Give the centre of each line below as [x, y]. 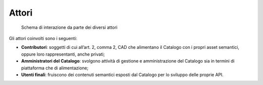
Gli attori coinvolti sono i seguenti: [43, 38]
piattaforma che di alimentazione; [55, 68]
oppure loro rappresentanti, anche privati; [63, 54]
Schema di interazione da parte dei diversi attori [69, 27]
